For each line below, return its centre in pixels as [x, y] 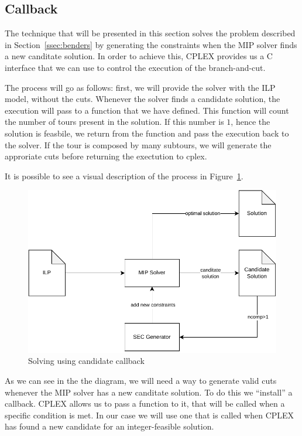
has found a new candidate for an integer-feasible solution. [109, 426]
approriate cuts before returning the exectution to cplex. [106, 156]
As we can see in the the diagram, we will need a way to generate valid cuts [141, 380]
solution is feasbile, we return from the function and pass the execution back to [147, 133]
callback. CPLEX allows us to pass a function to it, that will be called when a [145, 403]
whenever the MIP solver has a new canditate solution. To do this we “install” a [149, 392]
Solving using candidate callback [86, 361]
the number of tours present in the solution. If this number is [114, 122]
